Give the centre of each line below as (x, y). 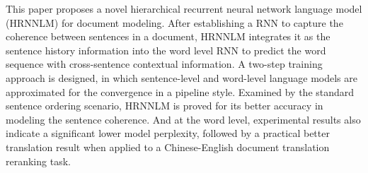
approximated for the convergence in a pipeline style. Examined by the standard (180, 91)
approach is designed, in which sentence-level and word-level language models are (182, 77)
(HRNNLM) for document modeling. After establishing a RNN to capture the (174, 22)
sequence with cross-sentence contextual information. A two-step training (164, 64)
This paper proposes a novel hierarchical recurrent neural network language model (184, 8)
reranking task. (38, 161)
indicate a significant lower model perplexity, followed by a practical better (168, 133)
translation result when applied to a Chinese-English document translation (168, 147)
